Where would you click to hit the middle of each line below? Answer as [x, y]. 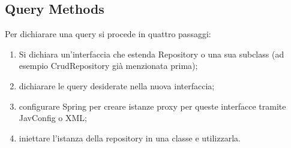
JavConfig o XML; [53, 118]
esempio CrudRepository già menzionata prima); [108, 66]
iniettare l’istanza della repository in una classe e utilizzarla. [130, 138]
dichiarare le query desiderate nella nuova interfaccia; [117, 85]
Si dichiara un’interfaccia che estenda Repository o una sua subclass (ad [151, 54]
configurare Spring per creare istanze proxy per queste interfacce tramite [152, 106]
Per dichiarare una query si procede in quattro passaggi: [108, 34]
